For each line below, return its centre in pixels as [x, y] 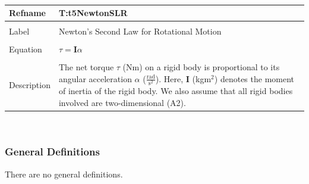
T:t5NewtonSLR [93, 13]
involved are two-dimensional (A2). [122, 102]
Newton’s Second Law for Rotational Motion [140, 31]
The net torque [86, 67]
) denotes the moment [254, 78]
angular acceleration [95, 78]
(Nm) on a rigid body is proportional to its [201, 67]
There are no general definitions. [64, 174]
